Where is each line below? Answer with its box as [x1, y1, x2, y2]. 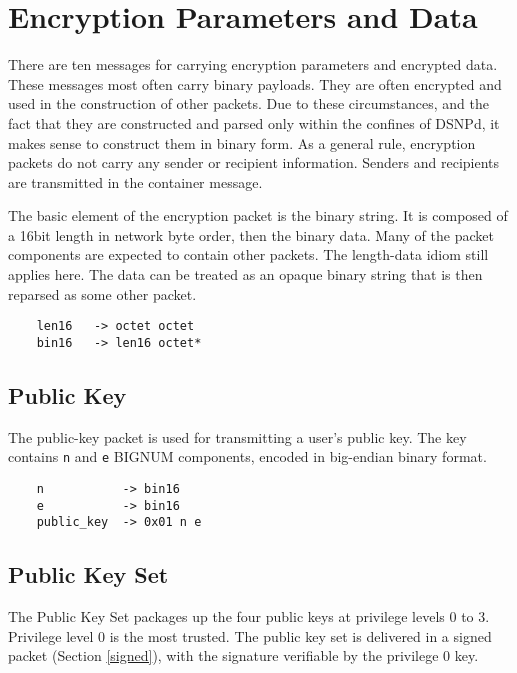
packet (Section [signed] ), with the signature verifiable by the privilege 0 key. [8, 645, 479, 666]
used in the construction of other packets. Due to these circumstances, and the [8, 93, 490, 114]
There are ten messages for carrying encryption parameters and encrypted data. [8, 54, 498, 75]
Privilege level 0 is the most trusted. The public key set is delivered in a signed [8, 625, 492, 646]
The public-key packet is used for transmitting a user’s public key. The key [8, 426, 467, 447]
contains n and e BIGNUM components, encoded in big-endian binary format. [8, 446, 487, 467]
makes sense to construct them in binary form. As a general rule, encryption [8, 132, 476, 153]
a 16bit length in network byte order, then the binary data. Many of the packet [8, 224, 494, 245]
